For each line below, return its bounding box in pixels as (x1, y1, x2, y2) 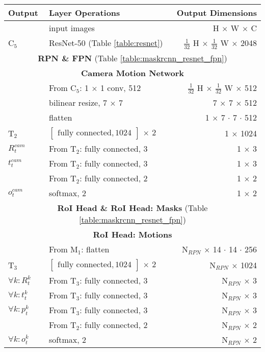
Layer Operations (49, 7, 120, 18)
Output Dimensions (176, 7, 257, 18)
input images (49, 22, 95, 34)
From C (49, 81, 76, 93)
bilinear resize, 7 (49, 97, 107, 109)
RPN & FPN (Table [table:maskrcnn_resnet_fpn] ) (38, 52, 227, 64)
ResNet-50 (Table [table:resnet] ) (49, 37, 163, 49)
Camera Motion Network (81, 66, 184, 79)
